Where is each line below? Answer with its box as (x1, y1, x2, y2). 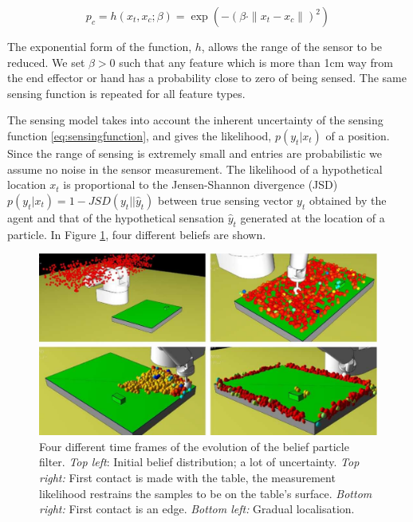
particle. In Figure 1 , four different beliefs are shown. (7, 226, 266, 242)
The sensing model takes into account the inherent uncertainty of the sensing (7, 112, 383, 128)
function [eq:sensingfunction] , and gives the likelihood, (7, 127, 272, 143)
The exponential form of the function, (7, 38, 192, 54)
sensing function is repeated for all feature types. (7, 84, 246, 101)
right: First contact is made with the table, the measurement (39, 469, 336, 486)
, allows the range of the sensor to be (201, 38, 383, 54)
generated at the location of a (240, 209, 385, 226)
